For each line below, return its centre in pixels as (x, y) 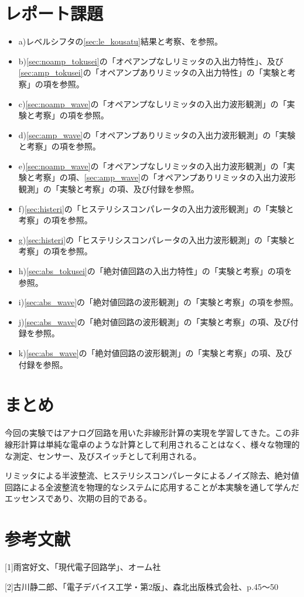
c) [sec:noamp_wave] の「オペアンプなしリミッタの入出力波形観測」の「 (153, 103)
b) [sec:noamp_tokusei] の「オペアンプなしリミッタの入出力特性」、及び (151, 61)
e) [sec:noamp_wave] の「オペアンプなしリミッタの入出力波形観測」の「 (153, 166)
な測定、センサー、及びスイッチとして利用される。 (103, 456)
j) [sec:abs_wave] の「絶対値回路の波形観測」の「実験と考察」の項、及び (154, 321)
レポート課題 (54, 13)
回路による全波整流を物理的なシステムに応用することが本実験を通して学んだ (152, 487)
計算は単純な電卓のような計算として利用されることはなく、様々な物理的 (160, 444)
